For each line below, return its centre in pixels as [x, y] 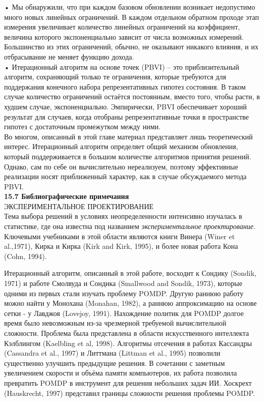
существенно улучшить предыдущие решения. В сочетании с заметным [114, 363]
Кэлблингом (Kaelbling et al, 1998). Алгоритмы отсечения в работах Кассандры [128, 343]
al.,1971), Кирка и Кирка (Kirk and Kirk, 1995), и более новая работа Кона [121, 246]
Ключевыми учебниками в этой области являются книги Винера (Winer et [120, 236]
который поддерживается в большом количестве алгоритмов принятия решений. [128, 156]
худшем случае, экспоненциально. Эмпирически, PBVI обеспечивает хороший [125, 106]
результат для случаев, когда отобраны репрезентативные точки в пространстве [127, 116]
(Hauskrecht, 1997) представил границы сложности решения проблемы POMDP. [130, 393]
